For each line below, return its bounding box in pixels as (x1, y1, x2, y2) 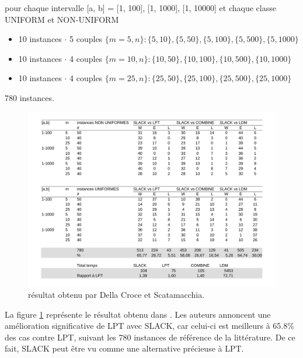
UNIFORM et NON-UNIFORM (5, 13, 119, 25)
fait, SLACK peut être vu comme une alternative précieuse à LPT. (5, 342, 244, 354)
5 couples (69, 33, 103, 45)
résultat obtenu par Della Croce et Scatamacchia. (28, 289, 205, 301)
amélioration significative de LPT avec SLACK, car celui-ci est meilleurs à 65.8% (5, 319, 294, 332)
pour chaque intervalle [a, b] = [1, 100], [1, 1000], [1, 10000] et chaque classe (5, 2, 276, 13)
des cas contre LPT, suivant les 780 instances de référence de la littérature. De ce (5, 331, 295, 343)
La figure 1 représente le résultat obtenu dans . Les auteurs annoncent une (5, 308, 271, 320)
